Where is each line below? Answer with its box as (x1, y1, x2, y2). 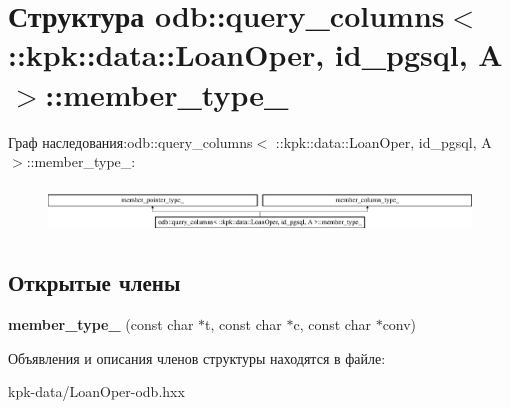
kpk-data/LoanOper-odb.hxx (8, 381, 185, 402)
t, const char (205, 314, 282, 335)
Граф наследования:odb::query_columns (8, 131, 253, 152)
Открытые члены (8, 267, 181, 298)
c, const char (293, 314, 371, 335)
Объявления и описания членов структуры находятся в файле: (8, 347, 386, 368)
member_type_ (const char (8, 314, 194, 335)
